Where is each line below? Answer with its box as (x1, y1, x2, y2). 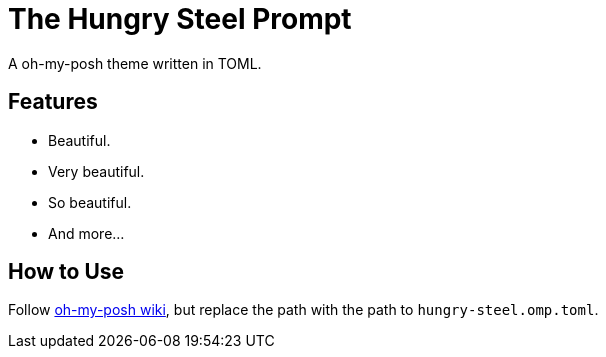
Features (8, 89, 98, 115)
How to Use (8, 259, 125, 285)
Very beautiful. (48, 162, 145, 180)
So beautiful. (48, 193, 132, 211)
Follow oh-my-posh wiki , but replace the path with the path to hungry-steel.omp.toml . (8, 301, 599, 319)
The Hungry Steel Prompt (8, 2, 352, 36)
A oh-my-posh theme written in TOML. (8, 54, 262, 72)
